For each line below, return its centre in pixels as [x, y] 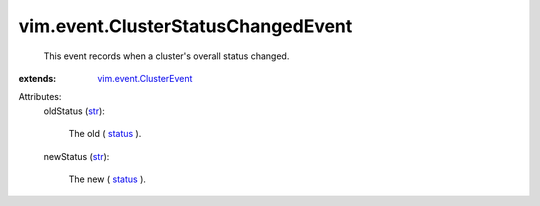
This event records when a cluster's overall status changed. [166, 56]
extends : [37, 78]
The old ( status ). [105, 134]
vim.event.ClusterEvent [145, 78]
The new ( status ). [107, 179]
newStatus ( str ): [76, 156]
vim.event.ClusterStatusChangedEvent [185, 26]
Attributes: [40, 97]
